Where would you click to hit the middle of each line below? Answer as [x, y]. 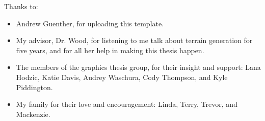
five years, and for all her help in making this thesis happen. [110, 50]
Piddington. [34, 87]
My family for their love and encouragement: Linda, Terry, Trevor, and [127, 104]
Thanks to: [21, 6]
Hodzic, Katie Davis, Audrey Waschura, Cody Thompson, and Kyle [122, 77]
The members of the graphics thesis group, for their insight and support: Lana [138, 67]
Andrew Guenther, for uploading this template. [90, 23]
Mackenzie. [33, 114]
